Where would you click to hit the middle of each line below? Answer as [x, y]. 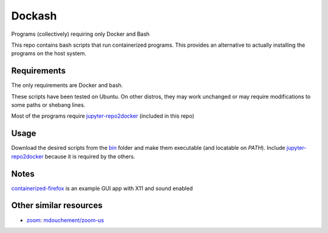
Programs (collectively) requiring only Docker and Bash [80, 34]
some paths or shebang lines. [48, 105]
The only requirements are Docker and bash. [67, 86]
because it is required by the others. [90, 156]
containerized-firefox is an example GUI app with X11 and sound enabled [102, 188]
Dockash [34, 16]
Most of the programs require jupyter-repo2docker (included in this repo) [103, 116]
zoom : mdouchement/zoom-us [65, 220]
